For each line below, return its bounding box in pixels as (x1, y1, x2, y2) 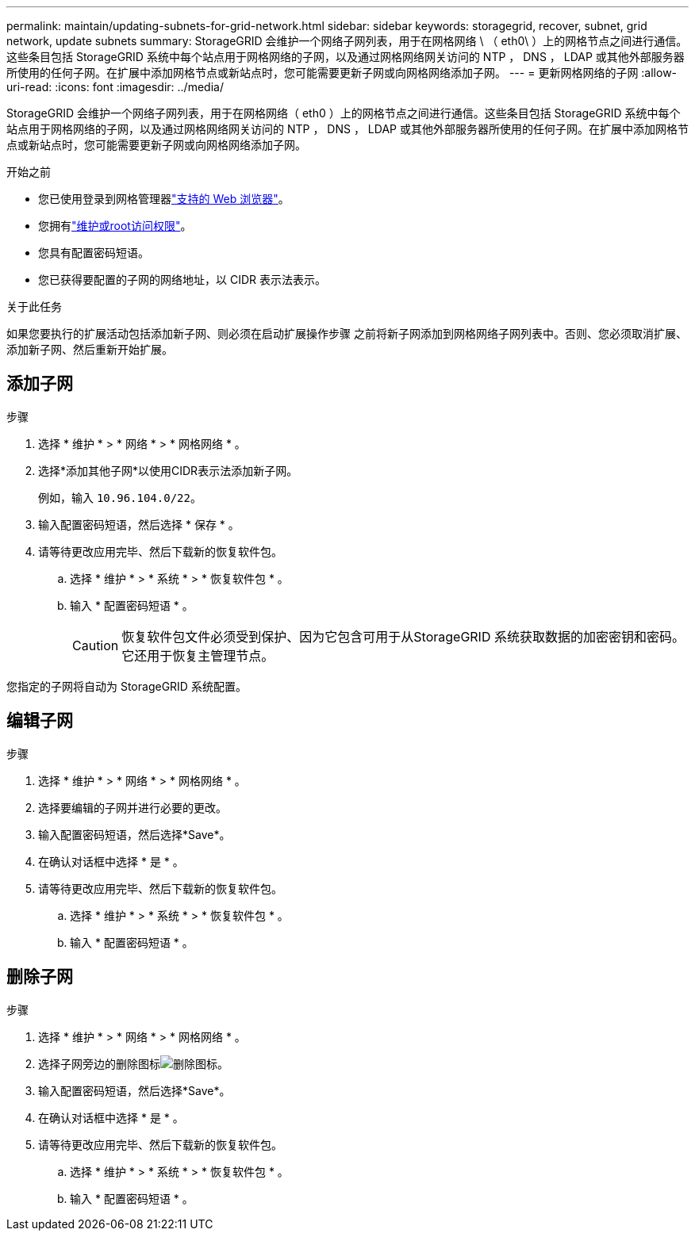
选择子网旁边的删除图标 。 (38, 1056, 228, 1070)
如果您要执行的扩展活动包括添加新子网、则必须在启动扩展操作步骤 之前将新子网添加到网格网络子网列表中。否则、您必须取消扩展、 (6, 327, 687, 340)
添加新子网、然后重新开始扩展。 (6, 343, 173, 356)
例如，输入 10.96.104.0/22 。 (38, 490, 202, 504)
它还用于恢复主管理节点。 (121, 647, 275, 664)
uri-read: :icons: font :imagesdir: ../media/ (6, 80, 224, 94)
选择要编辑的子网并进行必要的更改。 (38, 800, 227, 814)
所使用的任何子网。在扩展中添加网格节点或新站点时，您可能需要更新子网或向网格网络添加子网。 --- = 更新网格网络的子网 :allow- (6, 66, 678, 79)
